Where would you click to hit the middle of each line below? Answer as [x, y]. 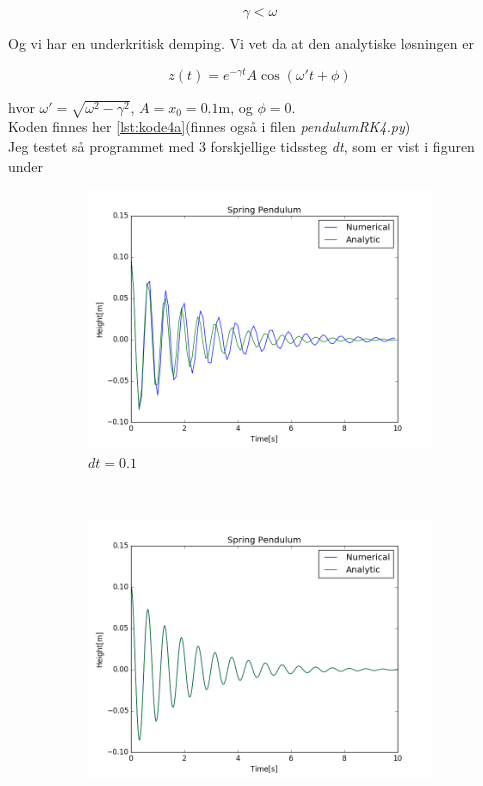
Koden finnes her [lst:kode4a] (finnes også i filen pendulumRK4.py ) [209, 126]
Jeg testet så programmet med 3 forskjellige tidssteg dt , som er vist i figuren [241, 146]
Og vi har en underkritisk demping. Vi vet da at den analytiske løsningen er [241, 43]
